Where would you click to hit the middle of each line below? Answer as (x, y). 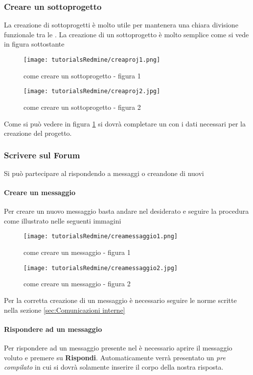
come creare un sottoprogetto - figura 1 (82, 75)
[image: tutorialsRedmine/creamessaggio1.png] (101, 237)
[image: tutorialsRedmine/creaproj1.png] (92, 60)
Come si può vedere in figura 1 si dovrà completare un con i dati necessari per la (125, 123)
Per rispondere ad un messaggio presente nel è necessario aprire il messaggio (118, 347)
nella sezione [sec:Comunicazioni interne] (65, 310)
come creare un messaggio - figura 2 (77, 284)
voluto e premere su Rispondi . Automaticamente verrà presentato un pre (115, 357)
